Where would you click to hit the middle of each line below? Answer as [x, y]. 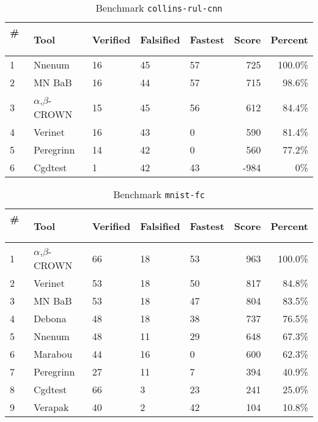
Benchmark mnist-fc [159, 194]
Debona [50, 318]
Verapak [51, 407]
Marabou [53, 354]
